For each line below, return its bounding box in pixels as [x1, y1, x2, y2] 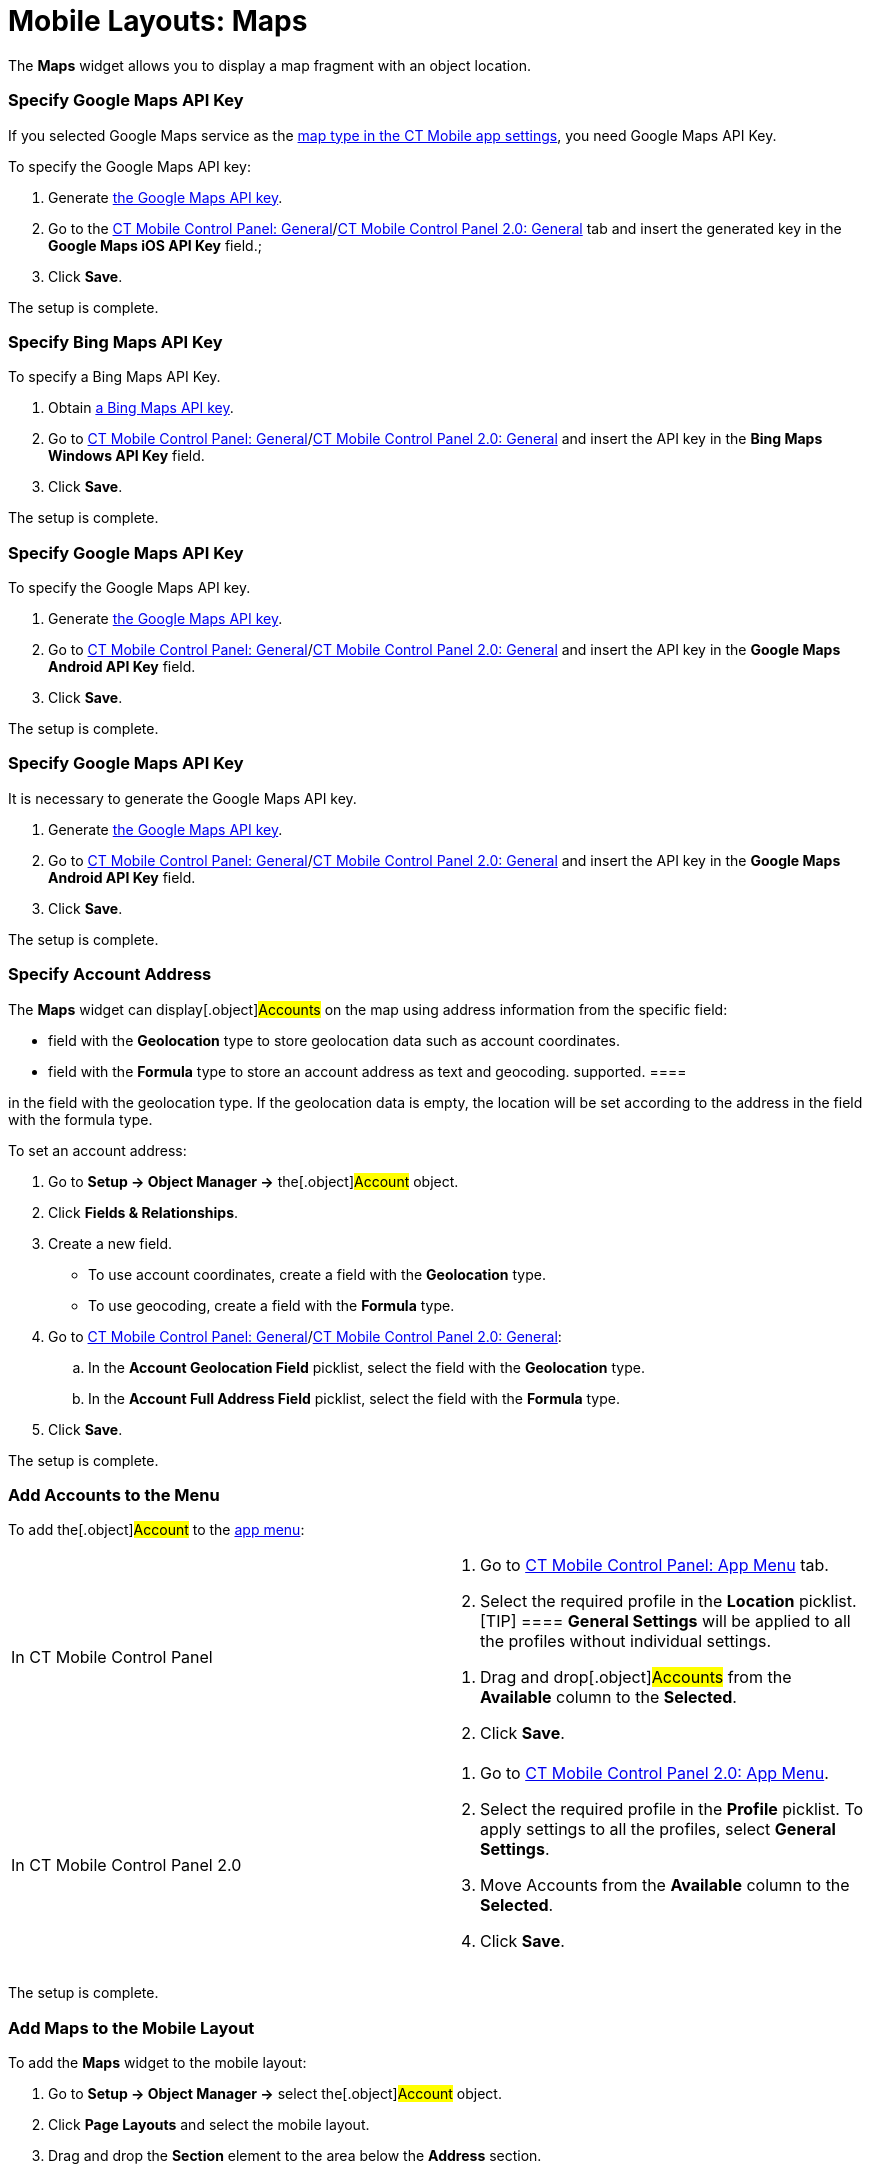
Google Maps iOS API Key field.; [48, 236, 262, 254]
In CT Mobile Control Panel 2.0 [11, 1855, 242, 1876]
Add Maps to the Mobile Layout [8, 2017, 255, 2038]
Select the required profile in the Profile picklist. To [480, 1799, 864, 1820]
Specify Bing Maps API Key [8, 331, 223, 352]
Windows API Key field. [48, 447, 205, 465]
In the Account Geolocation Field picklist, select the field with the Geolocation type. [88, 1358, 645, 1376]
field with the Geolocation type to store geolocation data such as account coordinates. [48, 1031, 620, 1049]
